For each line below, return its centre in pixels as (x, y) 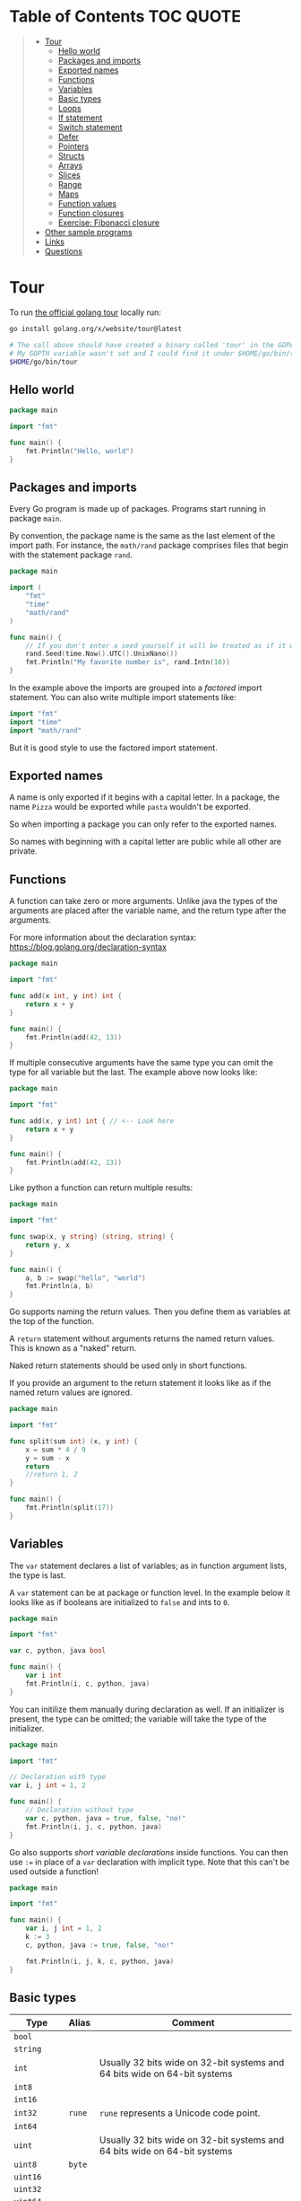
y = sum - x (47, 1458)
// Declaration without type (80, 1811)
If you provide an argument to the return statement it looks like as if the (140, 1383)
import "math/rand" (46, 730)
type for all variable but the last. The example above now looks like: (133, 1072)
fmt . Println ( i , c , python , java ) (88, 1684)
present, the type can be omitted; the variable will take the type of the (138, 1719)
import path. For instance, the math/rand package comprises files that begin (149, 546)
